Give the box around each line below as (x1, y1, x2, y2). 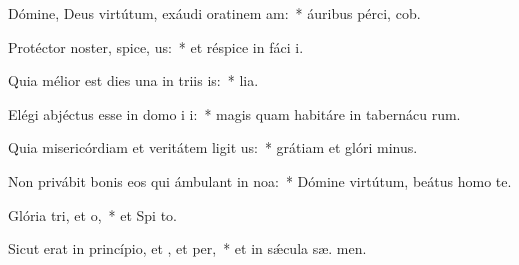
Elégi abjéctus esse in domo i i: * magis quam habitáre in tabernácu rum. (8, 103, 461, 124)
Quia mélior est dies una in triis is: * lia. (8, 70, 259, 91)
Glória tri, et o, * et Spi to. (8, 204, 177, 225)
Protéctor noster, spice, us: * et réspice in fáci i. (8, 36, 304, 57)
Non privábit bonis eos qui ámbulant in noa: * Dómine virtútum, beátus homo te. (8, 170, 512, 191)
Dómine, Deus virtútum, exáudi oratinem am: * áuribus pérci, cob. (8, 3, 421, 23)
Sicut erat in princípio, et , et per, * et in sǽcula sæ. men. (8, 238, 367, 259)
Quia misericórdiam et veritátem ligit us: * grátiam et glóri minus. (8, 137, 418, 158)
